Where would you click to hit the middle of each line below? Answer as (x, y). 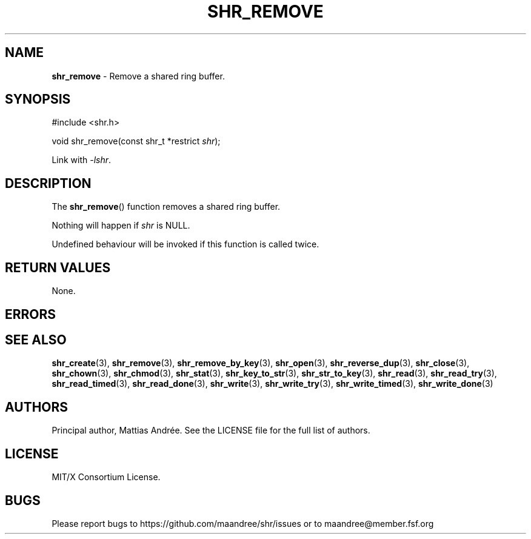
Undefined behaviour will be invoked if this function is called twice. (185, 244)
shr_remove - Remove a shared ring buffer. (138, 76)
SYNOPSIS (38, 99)
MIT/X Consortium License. (106, 477)
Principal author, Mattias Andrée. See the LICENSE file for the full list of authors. (211, 430)
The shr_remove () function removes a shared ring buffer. (166, 207)
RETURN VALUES (58, 267)
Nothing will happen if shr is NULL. (121, 226)
